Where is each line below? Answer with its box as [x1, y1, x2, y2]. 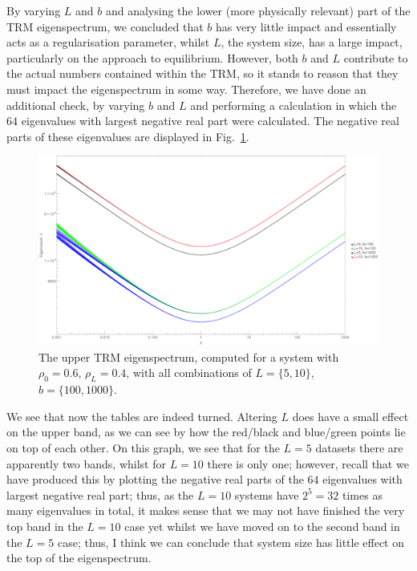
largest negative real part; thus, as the [6, 486, 194, 503]
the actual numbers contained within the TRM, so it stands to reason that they [6, 65, 399, 82]
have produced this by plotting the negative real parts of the [6, 471, 304, 488]
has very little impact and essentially [216, 18, 397, 34]
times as [342, 486, 383, 503]
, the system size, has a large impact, [221, 34, 403, 51]
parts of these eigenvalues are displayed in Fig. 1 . [6, 128, 249, 144]
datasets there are [315, 439, 403, 456]
